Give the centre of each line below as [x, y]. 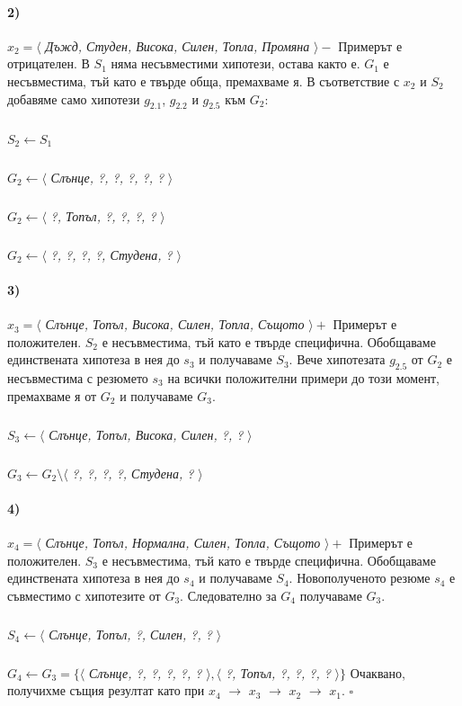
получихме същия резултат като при [106, 690]
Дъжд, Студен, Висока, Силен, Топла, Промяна [178, 45]
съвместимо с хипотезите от [84, 595]
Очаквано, [378, 672]
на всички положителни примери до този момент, [303, 378]
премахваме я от [52, 395]
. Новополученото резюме [360, 578]
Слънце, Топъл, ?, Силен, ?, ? [130, 634]
